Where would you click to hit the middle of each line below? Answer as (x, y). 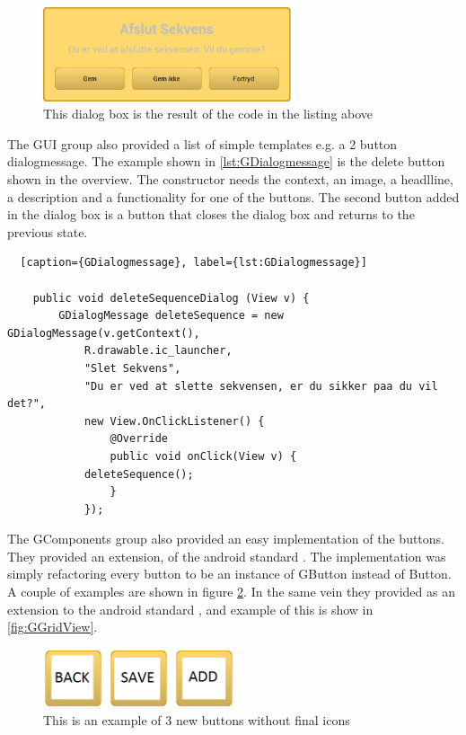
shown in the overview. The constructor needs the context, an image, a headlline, (230, 179)
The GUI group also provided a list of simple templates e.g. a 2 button (202, 143)
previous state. (48, 231)
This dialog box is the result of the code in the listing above (208, 114)
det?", (26, 404)
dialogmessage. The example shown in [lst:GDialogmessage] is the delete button (226, 161)
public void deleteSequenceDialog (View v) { (171, 298)
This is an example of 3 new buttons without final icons (197, 719)
